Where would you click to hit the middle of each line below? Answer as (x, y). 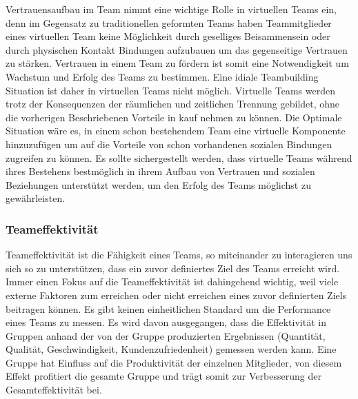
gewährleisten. (36, 198)
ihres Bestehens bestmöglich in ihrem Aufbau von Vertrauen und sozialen (160, 171)
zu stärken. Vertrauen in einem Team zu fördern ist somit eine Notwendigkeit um (177, 63)
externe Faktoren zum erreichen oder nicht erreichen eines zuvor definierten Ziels (176, 295)
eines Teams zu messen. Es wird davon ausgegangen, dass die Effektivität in (166, 322)
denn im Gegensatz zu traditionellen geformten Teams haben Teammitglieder (169, 22)
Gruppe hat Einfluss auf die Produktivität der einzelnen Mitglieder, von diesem (174, 362)
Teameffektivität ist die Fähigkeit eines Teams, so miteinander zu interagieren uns (179, 255)
